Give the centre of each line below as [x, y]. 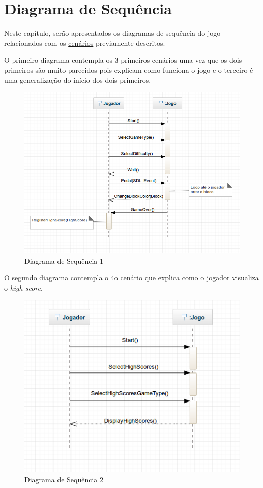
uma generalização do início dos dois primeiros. [78, 80]
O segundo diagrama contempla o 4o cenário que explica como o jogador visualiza [131, 278]
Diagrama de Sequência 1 [64, 260]
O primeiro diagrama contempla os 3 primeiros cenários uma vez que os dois [123, 60]
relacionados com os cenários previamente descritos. [85, 42]
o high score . [23, 288]
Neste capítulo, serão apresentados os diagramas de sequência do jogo [112, 33]
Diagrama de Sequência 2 [64, 479]
